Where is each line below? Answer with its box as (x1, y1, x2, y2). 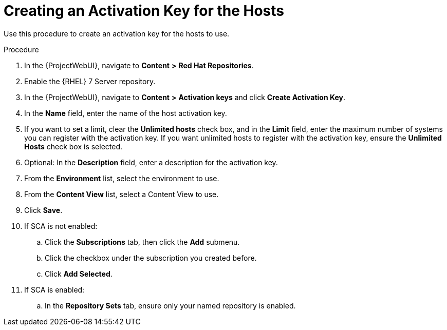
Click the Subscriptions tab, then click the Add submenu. (45, 237, 240, 246)
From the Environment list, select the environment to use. (24, 173, 219, 183)
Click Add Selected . (45, 269, 113, 278)
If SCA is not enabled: (24, 221, 98, 230)
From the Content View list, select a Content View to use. (24, 189, 219, 199)
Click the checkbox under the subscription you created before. (45, 253, 257, 262)
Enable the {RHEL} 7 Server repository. (24, 76, 156, 86)
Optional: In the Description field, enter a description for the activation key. (24, 158, 278, 167)
